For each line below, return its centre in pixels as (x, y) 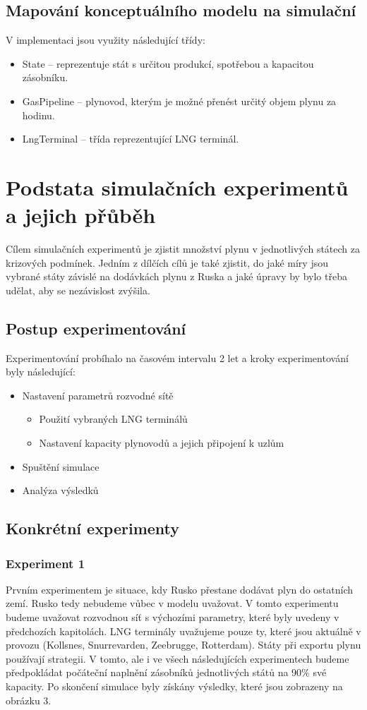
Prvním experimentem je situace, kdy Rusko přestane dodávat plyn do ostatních (179, 589)
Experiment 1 (46, 563)
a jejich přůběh (81, 215)
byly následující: (41, 372)
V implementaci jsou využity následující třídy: (106, 40)
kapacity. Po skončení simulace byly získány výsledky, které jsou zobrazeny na (174, 686)
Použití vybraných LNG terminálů (113, 419)
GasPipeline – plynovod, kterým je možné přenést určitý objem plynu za (179, 101)
